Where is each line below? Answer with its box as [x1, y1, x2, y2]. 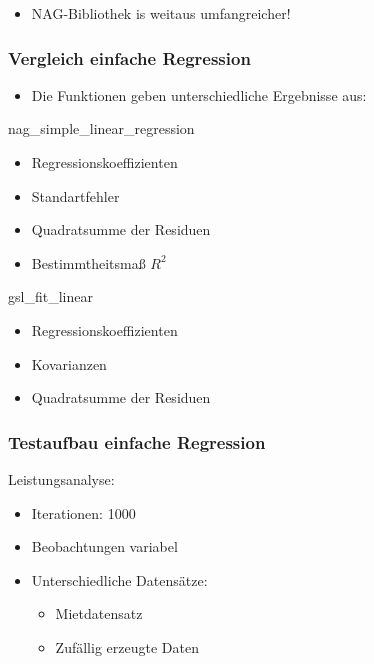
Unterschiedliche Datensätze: [31, 569, 208, 590]
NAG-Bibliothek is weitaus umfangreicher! [31, 3, 291, 23]
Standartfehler [31, 185, 120, 206]
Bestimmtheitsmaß [31, 252, 146, 273]
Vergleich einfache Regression [8, 45, 251, 70]
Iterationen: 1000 [31, 502, 136, 523]
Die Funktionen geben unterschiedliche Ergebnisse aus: [31, 84, 367, 105]
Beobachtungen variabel [31, 536, 178, 557]
